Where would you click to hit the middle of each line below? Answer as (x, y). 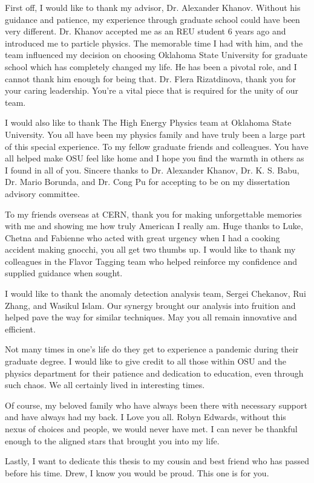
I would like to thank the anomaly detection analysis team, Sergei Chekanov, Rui (155, 293)
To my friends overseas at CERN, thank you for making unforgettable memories (153, 214)
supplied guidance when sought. (64, 273)
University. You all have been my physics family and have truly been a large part (155, 134)
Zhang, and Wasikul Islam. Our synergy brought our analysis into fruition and (150, 305)
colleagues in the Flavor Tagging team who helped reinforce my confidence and (151, 261)
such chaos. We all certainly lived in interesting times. (105, 385)
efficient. (20, 329)
